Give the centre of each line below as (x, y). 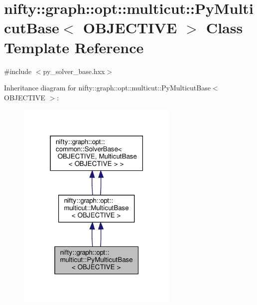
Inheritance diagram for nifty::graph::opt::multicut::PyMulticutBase (107, 88)
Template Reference (74, 47)
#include (18, 71)
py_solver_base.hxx (74, 71)
